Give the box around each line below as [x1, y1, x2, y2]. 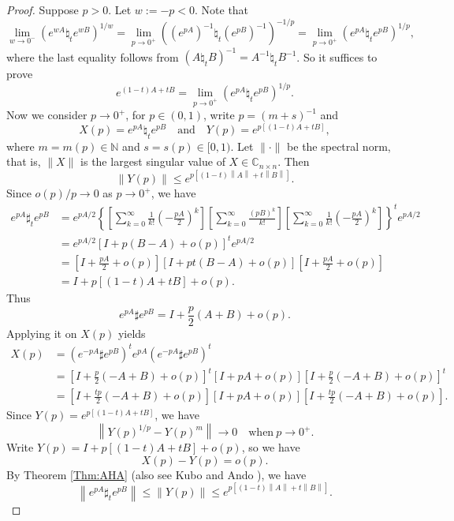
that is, [6, 153, 41, 170]
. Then [277, 153, 310, 170]
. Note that [195, 2, 249, 17]
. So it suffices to [296, 48, 378, 65]
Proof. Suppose [6, 2, 79, 17]
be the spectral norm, [287, 137, 391, 154]
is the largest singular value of [80, 153, 225, 170]
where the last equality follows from [6, 48, 179, 65]
